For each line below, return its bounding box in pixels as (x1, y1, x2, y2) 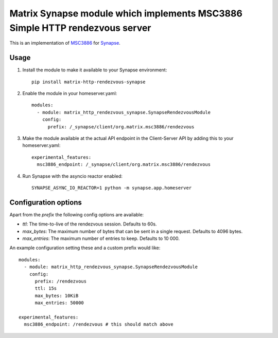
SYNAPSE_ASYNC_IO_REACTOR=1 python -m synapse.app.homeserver (31, 185, 192, 191)
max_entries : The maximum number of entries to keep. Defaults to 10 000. (22, 235, 180, 241)
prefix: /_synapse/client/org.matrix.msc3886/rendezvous (47, 124, 195, 129)
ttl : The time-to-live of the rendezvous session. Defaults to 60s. (22, 221, 157, 227)
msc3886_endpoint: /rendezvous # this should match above (24, 322, 173, 327)
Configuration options (9, 198, 82, 206)
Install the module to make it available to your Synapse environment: (22, 67, 167, 73)
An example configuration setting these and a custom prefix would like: (9, 245, 161, 251)
